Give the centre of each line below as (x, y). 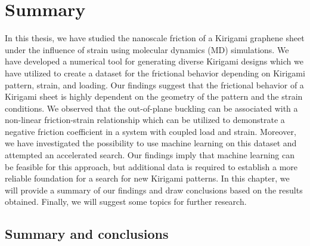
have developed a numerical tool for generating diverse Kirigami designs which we (154, 61)
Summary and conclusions (87, 234)
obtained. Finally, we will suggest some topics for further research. (126, 202)
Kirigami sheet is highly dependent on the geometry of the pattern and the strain (154, 96)
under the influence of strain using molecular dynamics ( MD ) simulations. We (147, 49)
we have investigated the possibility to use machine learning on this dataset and (151, 143)
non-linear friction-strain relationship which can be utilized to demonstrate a (145, 120)
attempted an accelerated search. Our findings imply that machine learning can (150, 155)
